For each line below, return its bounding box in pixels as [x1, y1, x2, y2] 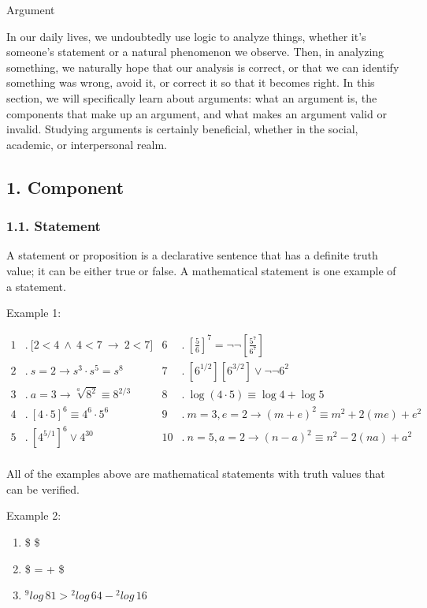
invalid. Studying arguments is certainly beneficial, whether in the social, [6, 121, 358, 137]
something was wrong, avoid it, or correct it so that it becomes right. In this [6, 74, 375, 91]
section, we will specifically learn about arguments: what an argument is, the [6, 89, 377, 106]
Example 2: [6, 507, 61, 524]
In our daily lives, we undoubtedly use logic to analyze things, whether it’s [6, 28, 366, 44]
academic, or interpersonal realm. [6, 136, 168, 152]
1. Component [6, 174, 124, 199]
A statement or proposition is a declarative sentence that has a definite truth [6, 247, 378, 263]
